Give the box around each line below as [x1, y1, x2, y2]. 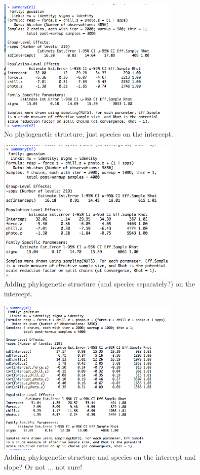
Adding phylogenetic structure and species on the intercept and [4, 451, 196, 462]
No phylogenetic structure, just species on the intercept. [4, 128, 173, 139]
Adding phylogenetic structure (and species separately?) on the [4, 279, 195, 289]
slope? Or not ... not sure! [4, 461, 82, 472]
